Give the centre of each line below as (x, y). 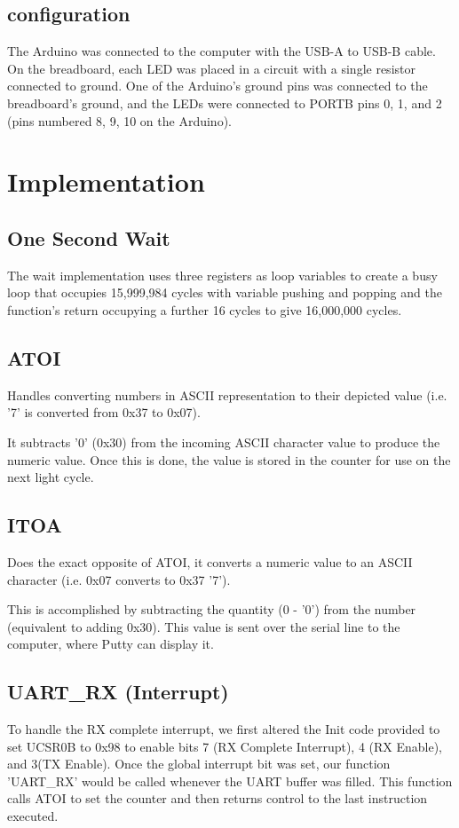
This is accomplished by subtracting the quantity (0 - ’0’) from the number (212, 609)
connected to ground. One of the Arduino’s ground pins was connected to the (218, 86)
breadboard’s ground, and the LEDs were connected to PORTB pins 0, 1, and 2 (225, 103)
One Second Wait (89, 237)
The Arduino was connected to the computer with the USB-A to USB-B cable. (222, 51)
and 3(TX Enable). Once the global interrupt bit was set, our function (199, 764)
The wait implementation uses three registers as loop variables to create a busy (222, 275)
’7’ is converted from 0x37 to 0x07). (104, 412)
